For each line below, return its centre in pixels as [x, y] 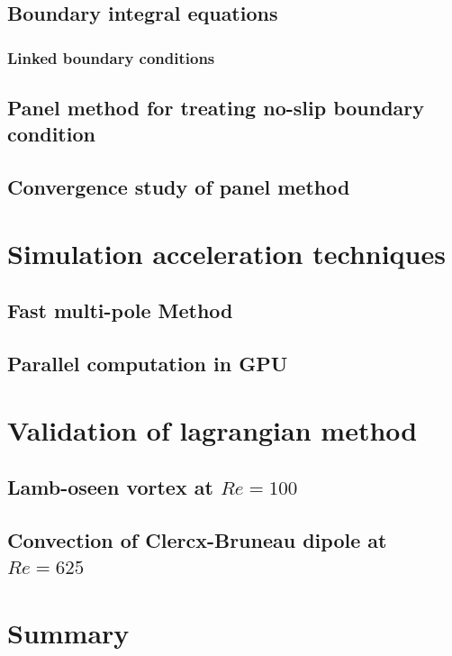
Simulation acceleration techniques [226, 253]
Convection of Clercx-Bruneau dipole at [197, 540]
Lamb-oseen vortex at [110, 487]
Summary [68, 633]
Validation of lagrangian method [212, 429]
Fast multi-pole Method [120, 310]
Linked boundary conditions [111, 57]
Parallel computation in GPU [148, 364]
